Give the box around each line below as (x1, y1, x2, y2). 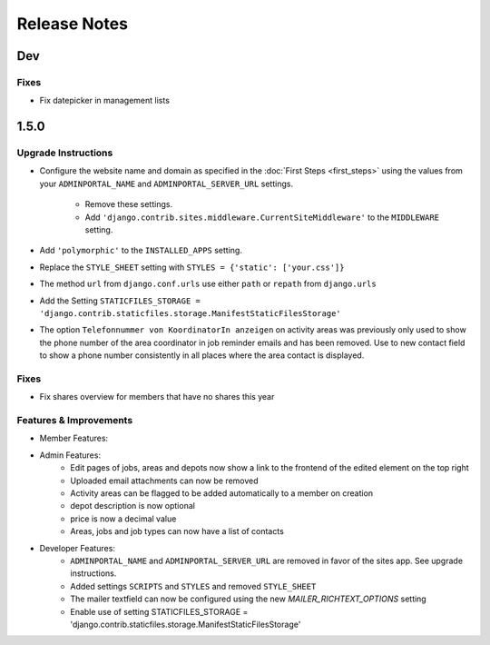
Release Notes (16, 14, 129, 34)
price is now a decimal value (70, 513, 177, 524)
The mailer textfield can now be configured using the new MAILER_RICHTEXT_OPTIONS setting (70, 593, 426, 604)
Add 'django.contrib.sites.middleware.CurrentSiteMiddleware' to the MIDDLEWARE (84, 212, 440, 223)
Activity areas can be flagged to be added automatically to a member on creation (70, 488, 374, 499)
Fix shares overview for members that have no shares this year (39, 392, 275, 402)
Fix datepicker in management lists (39, 95, 170, 106)
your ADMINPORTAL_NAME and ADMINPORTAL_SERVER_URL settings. (39, 178, 294, 189)
